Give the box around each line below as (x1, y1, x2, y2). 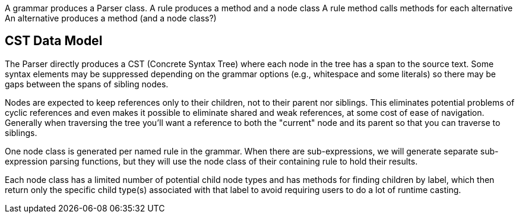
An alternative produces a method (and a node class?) (5, 13, 217, 23)
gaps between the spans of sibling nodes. (5, 78, 169, 89)
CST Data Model (5, 33, 103, 49)
